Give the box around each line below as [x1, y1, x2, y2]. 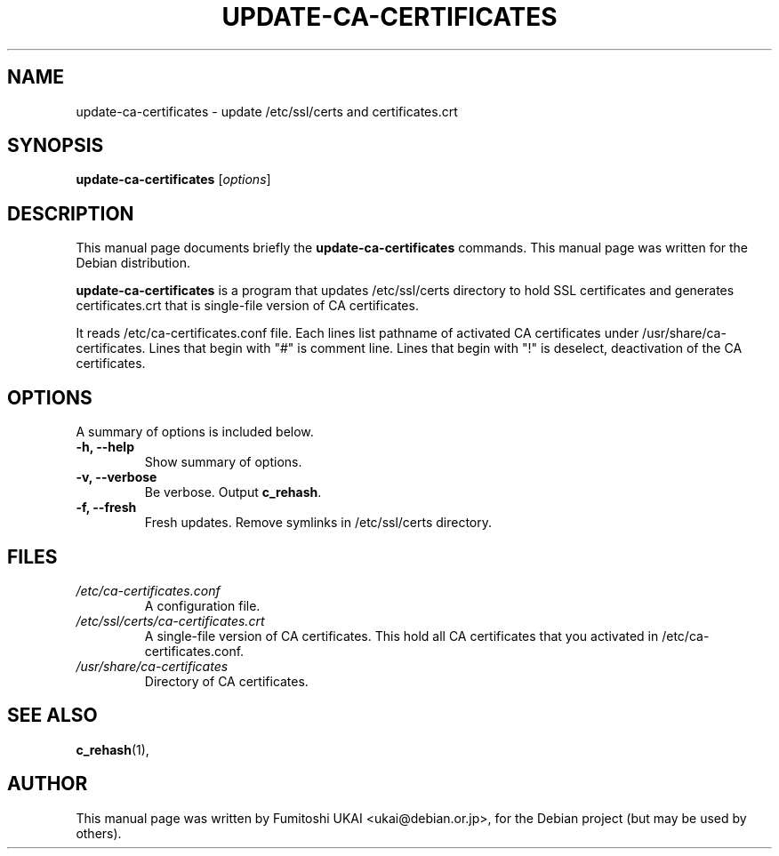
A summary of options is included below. [76, 424, 314, 440]
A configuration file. [144, 597, 261, 613]
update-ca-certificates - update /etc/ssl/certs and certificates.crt [76, 103, 458, 119]
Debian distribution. [76, 255, 190, 271]
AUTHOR [7, 772, 88, 796]
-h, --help [76, 439, 134, 455]
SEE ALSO [7, 704, 98, 727]
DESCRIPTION [7, 202, 134, 225]
